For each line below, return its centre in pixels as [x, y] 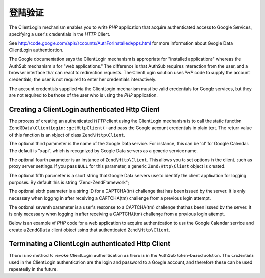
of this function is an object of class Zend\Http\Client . [67, 135]
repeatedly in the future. [34, 269]
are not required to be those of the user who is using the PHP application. [83, 95]
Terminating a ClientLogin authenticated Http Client [90, 244]
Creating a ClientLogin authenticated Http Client [84, 109]
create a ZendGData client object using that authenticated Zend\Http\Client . [90, 230]
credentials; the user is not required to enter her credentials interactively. [83, 80]
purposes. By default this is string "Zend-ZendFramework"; [69, 182]
